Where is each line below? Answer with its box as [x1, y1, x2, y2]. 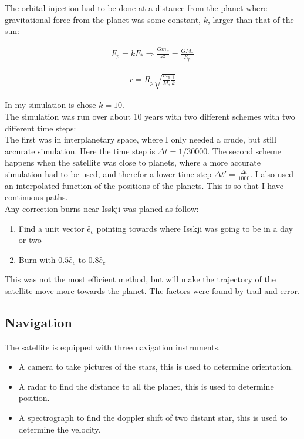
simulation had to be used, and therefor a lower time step [5, 167, 212, 180]
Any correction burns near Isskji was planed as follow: [5, 202, 199, 214]
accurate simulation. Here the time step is [5, 144, 156, 157]
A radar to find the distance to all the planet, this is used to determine [18, 380, 274, 392]
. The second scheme [207, 144, 281, 157]
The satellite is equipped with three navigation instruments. [5, 340, 221, 353]
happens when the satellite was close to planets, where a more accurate [5, 156, 261, 168]
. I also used [250, 167, 293, 180]
